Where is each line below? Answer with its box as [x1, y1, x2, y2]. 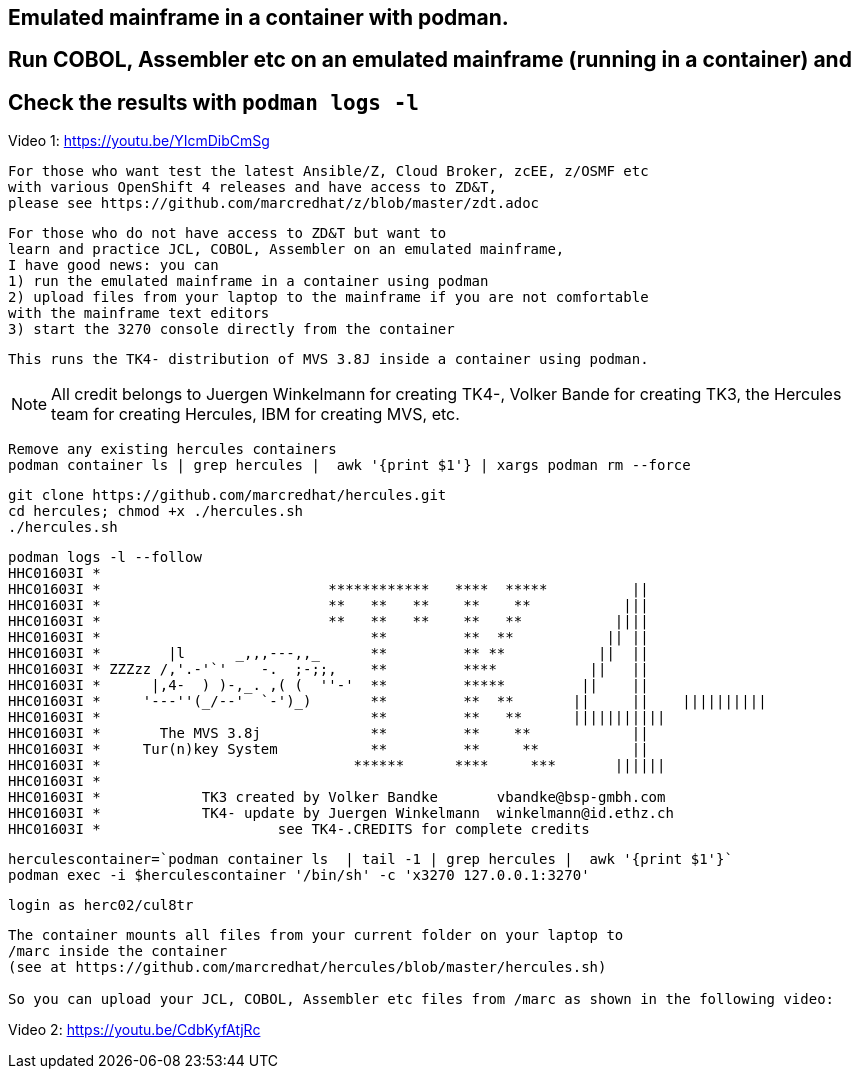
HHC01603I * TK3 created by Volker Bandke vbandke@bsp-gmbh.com [8, 789, 666, 806]
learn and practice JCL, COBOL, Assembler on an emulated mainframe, [8, 241, 565, 258]
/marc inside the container [8, 943, 228, 960]
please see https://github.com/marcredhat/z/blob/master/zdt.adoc [8, 195, 540, 212]
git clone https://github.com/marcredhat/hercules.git [8, 487, 447, 504]
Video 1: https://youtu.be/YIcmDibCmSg [8, 132, 270, 150]
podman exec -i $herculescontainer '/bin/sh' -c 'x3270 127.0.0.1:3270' [8, 867, 590, 884]
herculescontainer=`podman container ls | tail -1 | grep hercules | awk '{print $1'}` [8, 851, 733, 868]
